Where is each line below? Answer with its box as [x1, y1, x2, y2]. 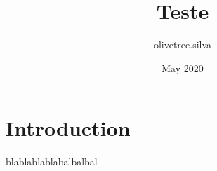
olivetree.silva [153, 37, 212, 52]
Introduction [6, 114, 131, 142]
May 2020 [162, 60, 204, 75]
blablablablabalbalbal [6, 154, 98, 169]
